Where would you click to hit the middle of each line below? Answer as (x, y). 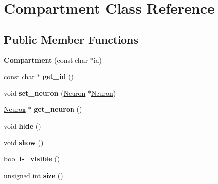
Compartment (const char (46, 60)
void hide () (23, 125)
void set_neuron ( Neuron (45, 92)
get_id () (58, 76)
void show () (24, 142)
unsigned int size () (34, 175)
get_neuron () (58, 109)
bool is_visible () (32, 159)
